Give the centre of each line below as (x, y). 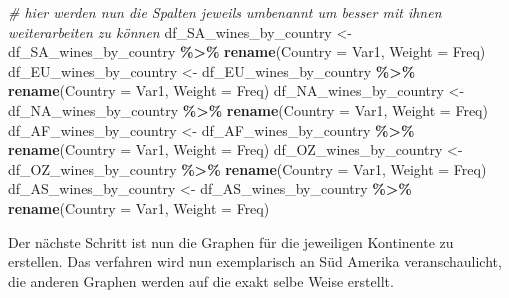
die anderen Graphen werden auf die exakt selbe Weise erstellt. (201, 280)
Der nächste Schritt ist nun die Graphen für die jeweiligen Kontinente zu (231, 241)
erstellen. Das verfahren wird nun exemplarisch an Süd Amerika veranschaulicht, (255, 261)
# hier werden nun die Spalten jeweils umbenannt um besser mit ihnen (225, 12)
